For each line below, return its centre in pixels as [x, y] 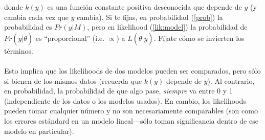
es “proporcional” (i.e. [70, 38]
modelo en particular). [39, 131]
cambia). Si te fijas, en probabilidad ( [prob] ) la [150, 17]
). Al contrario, [231, 80]
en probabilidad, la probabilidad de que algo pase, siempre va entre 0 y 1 [118, 91]
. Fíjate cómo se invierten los [199, 38]
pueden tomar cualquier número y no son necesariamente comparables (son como [131, 111]
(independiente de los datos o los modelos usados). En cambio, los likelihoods [125, 100]
